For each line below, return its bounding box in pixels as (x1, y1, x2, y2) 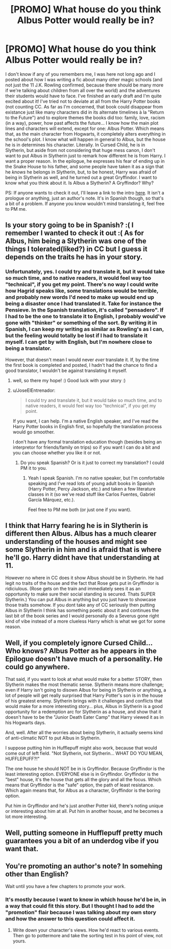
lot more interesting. (5, 813, 47, 820)
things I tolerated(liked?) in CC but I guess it (5, 245, 148, 254)
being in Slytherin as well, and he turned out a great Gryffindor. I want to (5, 174, 157, 180)
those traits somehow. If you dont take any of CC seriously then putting (5, 602, 155, 608)
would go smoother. (12, 429, 55, 435)
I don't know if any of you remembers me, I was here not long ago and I (5, 71, 156, 77)
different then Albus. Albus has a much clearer (5, 529, 157, 538)
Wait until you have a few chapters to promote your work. (5, 884, 126, 890)
